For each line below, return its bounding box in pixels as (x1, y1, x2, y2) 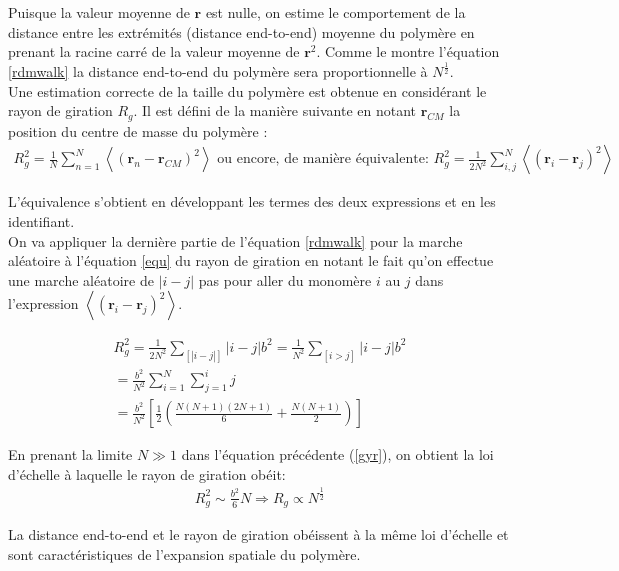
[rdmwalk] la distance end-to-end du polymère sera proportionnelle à (8, 61, 428, 82)
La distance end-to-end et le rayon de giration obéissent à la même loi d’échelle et (8, 524, 509, 545)
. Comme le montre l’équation (316, 41, 500, 62)
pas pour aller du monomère (198, 269, 372, 290)
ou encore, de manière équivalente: (217, 152, 429, 167)
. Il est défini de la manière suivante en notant (133, 100, 416, 121)
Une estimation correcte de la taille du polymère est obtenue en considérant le (8, 80, 487, 101)
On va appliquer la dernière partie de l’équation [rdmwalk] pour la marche (8, 230, 463, 251)
